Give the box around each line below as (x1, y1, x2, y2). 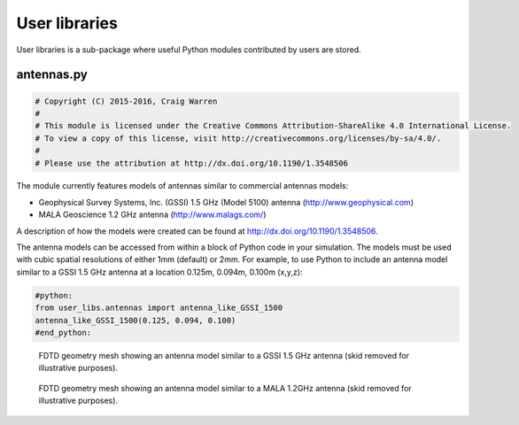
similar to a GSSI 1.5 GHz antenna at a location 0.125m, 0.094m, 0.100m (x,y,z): (16, 267, 303, 277)
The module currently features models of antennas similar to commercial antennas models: (16, 181, 349, 191)
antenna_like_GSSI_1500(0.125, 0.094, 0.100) (35, 315, 236, 325)
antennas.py (16, 67, 88, 82)
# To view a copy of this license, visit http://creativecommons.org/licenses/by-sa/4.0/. (35, 133, 442, 143)
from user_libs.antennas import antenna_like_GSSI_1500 (35, 303, 283, 313)
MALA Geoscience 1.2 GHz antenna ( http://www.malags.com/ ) (38, 209, 267, 220)
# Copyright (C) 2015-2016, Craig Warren (35, 96, 218, 106)
